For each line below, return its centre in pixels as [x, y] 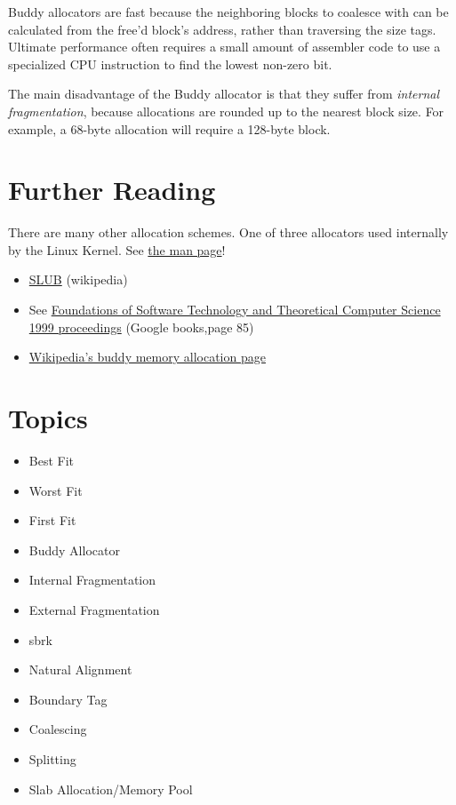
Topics [48, 418]
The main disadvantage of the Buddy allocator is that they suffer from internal [224, 94]
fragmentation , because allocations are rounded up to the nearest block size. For [226, 111]
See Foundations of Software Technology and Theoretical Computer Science [235, 310]
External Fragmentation [94, 609]
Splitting [52, 758]
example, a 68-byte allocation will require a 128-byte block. [169, 128]
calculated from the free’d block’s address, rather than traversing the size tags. [222, 29]
